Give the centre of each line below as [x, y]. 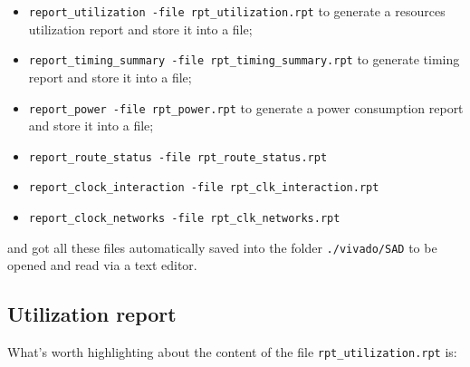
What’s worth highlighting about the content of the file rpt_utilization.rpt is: [232, 352]
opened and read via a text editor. [102, 265]
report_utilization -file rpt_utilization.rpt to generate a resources [237, 11]
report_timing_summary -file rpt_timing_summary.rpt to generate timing [244, 59]
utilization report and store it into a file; [140, 29]
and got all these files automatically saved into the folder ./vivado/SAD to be [222, 247]
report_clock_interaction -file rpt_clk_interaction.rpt [204, 188]
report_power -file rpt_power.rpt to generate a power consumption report [246, 107]
